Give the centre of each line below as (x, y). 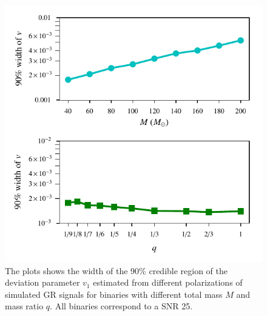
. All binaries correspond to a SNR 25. (121, 306)
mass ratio (24, 306)
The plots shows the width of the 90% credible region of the (117, 270)
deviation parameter (42, 282)
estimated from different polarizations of (168, 282)
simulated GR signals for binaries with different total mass (114, 294)
